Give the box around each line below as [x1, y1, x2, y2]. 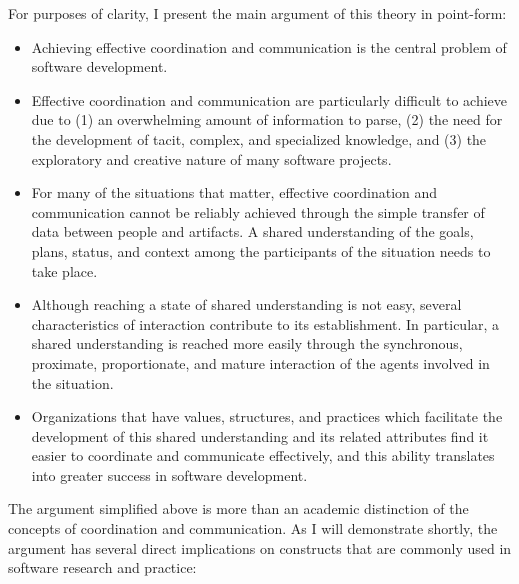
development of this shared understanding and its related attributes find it [31, 425, 489, 446]
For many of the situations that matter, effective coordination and [31, 182, 438, 203]
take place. [31, 260, 98, 281]
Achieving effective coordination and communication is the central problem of [31, 36, 507, 57]
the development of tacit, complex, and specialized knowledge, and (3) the [31, 128, 487, 149]
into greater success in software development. [31, 464, 308, 485]
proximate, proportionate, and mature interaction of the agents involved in [31, 352, 490, 373]
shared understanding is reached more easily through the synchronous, [31, 333, 463, 354]
